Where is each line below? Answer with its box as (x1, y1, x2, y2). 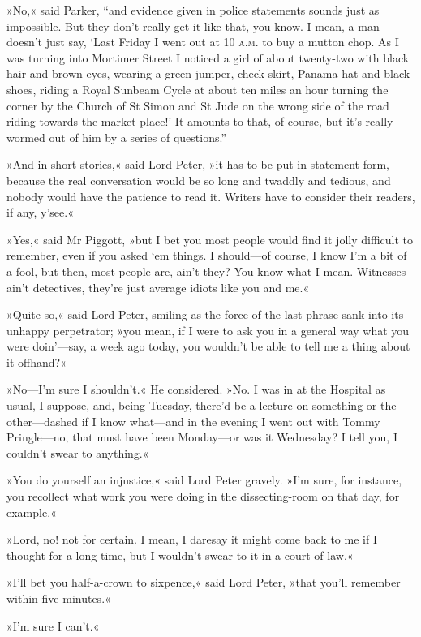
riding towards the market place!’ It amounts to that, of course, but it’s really (6, 113, 393, 130)
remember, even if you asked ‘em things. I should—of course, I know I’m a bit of (6, 247, 407, 264)
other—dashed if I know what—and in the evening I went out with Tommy (6, 412, 380, 429)
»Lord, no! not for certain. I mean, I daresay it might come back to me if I (6, 531, 377, 548)
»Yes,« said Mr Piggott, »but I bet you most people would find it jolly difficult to (6, 230, 414, 247)
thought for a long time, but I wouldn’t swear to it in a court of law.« (6, 546, 354, 563)
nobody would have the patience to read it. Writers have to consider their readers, (6, 187, 415, 204)
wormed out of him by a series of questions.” (6, 128, 227, 145)
